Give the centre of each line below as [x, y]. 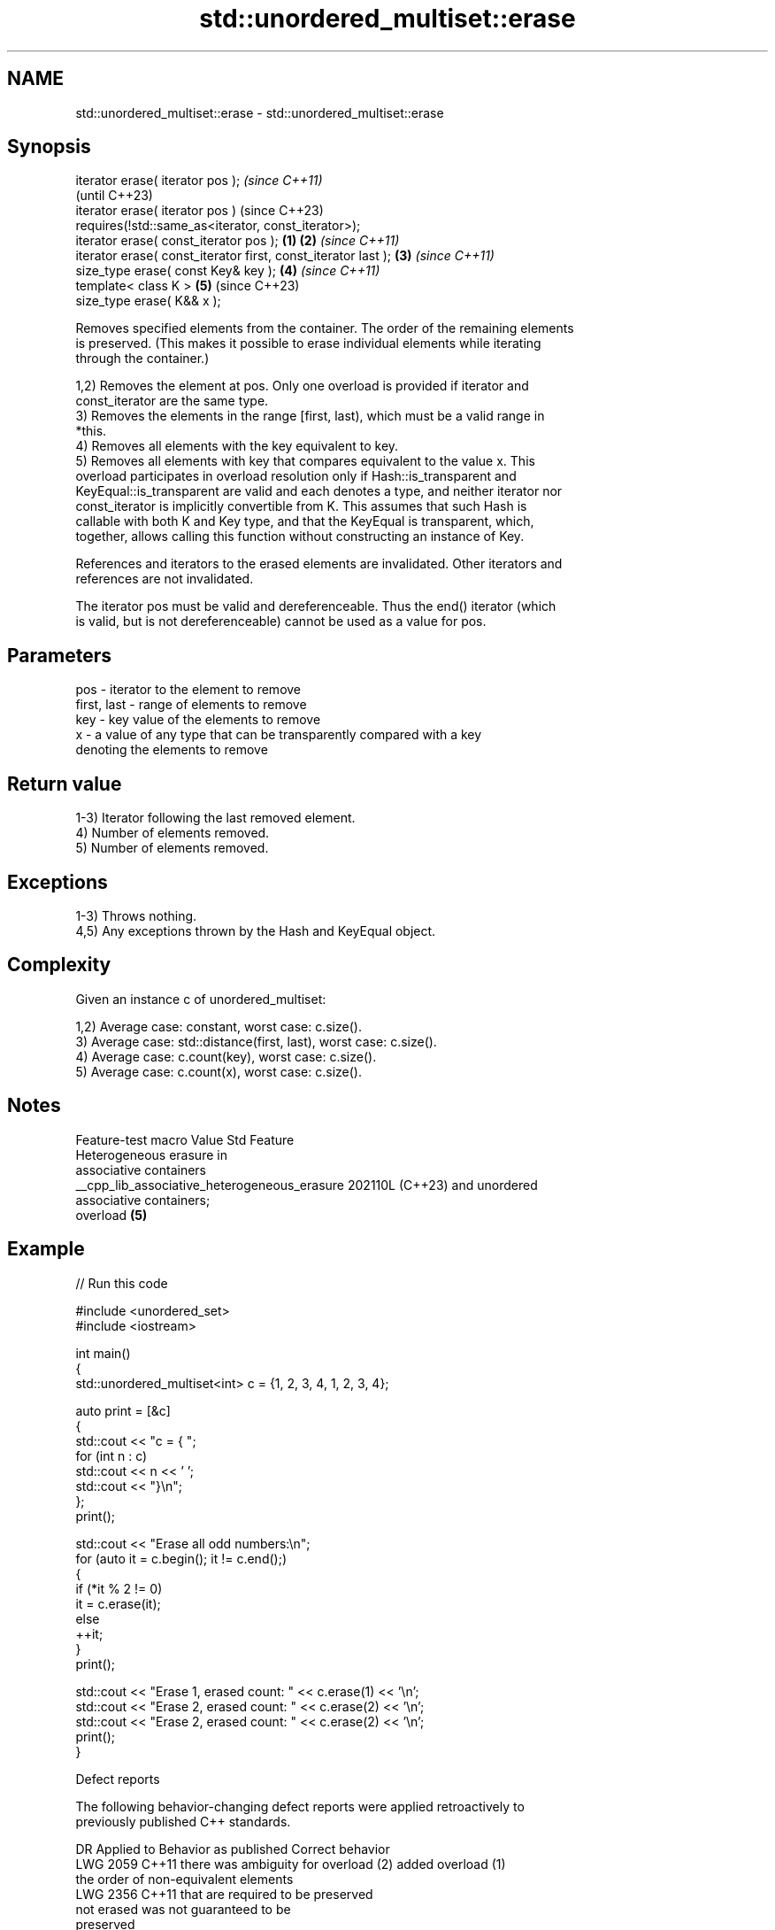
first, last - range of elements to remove [191, 705]
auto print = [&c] [123, 1410]
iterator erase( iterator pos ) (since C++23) [200, 211]
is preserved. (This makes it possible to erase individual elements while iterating [308, 344]
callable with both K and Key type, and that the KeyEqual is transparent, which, [305, 521]
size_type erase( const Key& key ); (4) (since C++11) [228, 271]
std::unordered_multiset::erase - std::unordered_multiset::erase [260, 112]
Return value [65, 784]
